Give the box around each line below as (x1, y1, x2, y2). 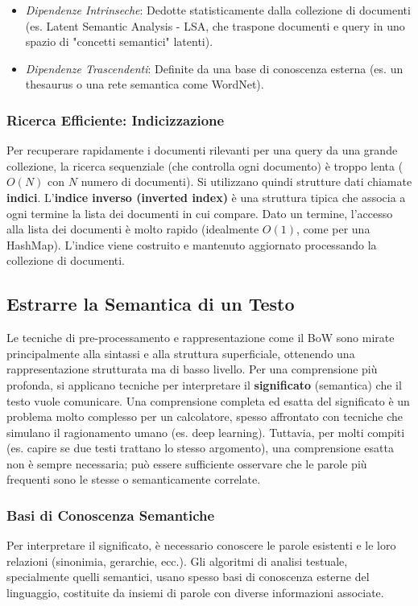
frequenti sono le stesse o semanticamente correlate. (6, 471, 261, 488)
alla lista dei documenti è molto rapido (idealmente (6, 221, 259, 237)
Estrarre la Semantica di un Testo (6, 291, 295, 316)
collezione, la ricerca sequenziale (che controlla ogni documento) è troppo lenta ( (6, 157, 404, 174)
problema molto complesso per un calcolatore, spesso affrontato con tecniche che (6, 408, 404, 425)
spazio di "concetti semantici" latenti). (25, 33, 213, 50)
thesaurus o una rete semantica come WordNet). (25, 76, 264, 93)
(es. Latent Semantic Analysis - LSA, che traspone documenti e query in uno (25, 17, 405, 34)
